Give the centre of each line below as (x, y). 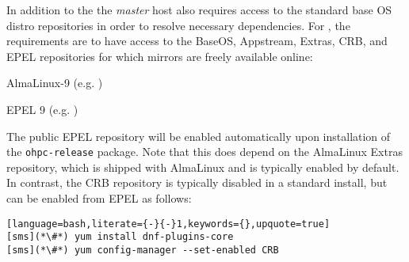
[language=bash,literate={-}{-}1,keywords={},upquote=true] (168, 224)
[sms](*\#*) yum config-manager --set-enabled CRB (143, 250)
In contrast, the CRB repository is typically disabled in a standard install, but (197, 182)
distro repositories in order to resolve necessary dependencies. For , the (178, 25)
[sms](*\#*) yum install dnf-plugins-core (120, 237)
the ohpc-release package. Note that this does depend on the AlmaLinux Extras (204, 152)
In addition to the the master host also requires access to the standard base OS (199, 9)
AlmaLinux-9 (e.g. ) (55, 83)
